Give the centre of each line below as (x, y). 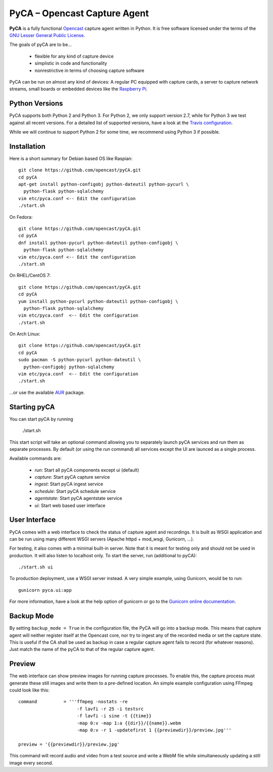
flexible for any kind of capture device (74, 56)
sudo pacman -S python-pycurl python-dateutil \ (80, 360)
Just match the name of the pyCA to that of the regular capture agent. (82, 649)
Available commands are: (36, 458)
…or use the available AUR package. (47, 392)
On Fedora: (21, 217)
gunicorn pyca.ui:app (45, 590)
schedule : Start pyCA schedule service (75, 491)
